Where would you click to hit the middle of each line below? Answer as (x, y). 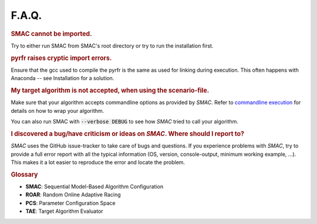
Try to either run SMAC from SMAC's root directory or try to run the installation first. (112, 46)
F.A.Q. (26, 15)
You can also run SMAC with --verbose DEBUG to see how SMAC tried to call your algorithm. (125, 122)
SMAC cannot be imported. (51, 34)
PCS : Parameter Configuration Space (70, 203)
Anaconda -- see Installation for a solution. (63, 78)
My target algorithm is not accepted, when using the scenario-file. (110, 91)
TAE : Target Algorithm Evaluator (64, 211)
